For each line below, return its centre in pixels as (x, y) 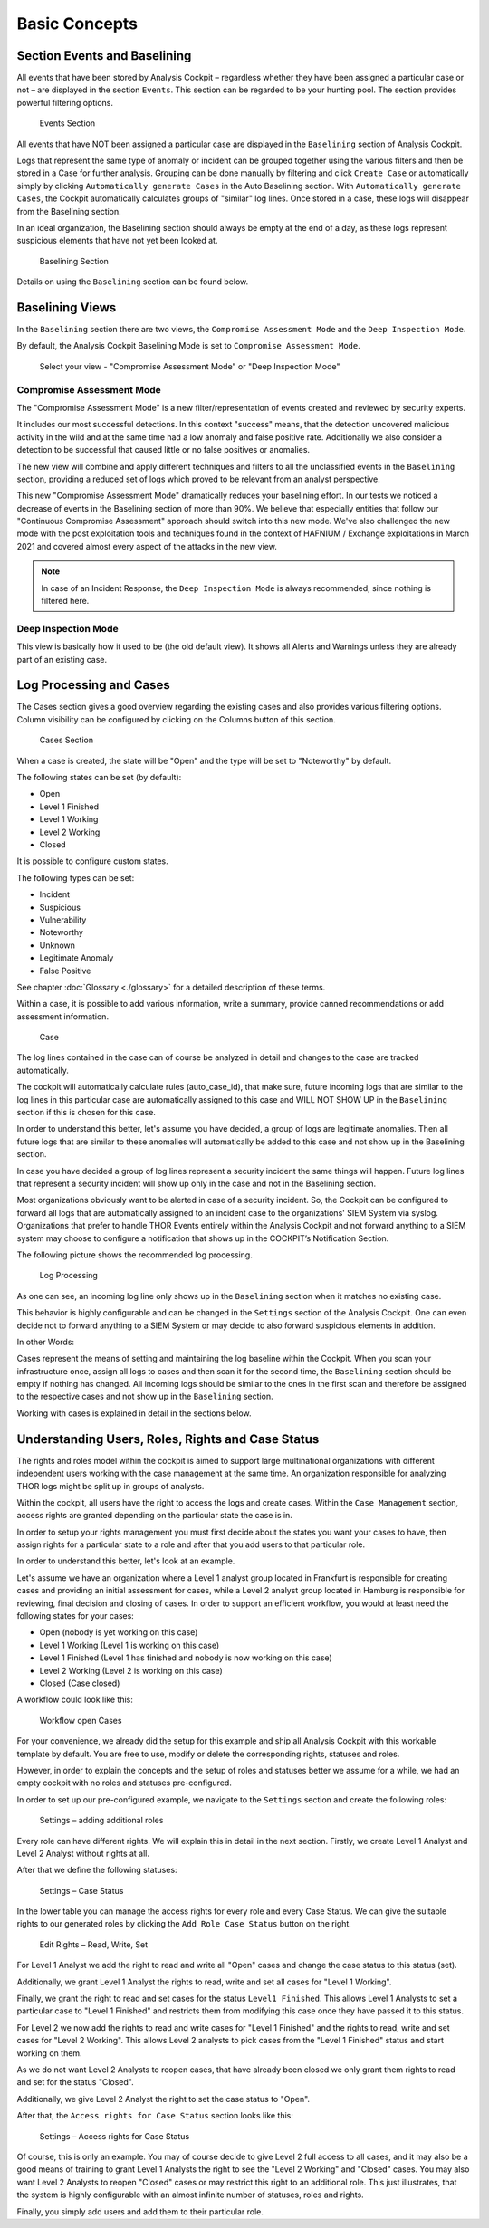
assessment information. (62, 1016)
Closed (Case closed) (80, 1683)
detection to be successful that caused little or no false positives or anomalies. (163, 450)
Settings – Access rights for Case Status (115, 2136)
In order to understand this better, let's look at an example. (126, 1561)
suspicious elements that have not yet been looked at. (117, 241)
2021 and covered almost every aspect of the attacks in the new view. (147, 546)
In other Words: (46, 1342)
